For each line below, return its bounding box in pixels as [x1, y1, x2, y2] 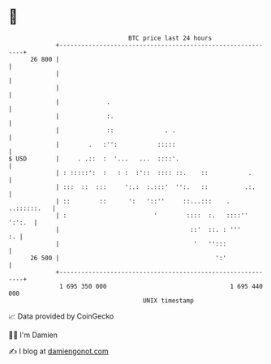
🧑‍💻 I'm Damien [8, 330, 58, 340]
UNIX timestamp [142, 296, 195, 305]
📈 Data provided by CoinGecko [8, 311, 114, 321]
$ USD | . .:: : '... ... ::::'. [8, 154, 180, 163]
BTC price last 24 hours [128, 34, 213, 42]
